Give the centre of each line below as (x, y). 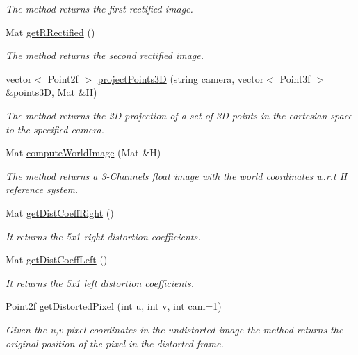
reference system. (42, 189)
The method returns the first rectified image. (99, 8)
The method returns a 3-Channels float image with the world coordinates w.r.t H (177, 175)
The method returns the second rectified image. (105, 55)
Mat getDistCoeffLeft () (57, 259)
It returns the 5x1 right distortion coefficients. (103, 236)
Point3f (295, 78)
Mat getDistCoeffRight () (60, 212)
